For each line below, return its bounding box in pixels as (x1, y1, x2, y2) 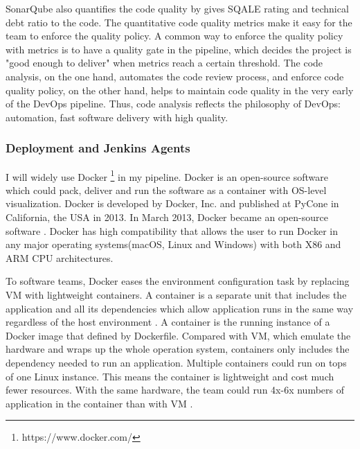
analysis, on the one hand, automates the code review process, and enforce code (6, 69, 344, 83)
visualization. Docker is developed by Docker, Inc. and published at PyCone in (6, 196, 339, 211)
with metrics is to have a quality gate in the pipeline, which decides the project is (6, 42, 352, 56)
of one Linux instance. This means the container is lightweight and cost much (6, 369, 334, 383)
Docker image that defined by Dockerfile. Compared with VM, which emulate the (6, 328, 351, 342)
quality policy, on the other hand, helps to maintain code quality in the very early (6, 82, 354, 97)
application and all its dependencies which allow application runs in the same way (6, 301, 354, 315)
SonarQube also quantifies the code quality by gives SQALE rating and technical (6, 1, 349, 15)
